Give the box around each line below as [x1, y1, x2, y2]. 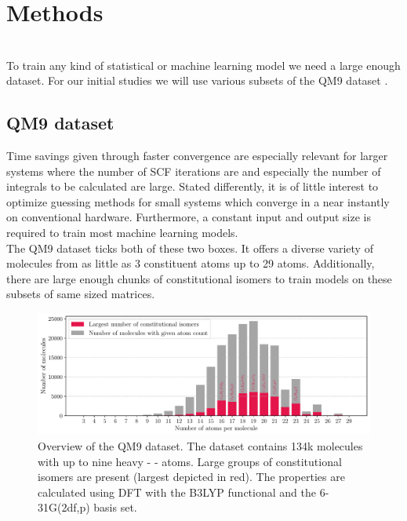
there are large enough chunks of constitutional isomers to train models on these [6, 270, 392, 286]
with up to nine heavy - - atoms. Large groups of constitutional [38, 453, 342, 469]
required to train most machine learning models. [6, 224, 238, 241]
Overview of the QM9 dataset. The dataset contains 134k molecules [38, 437, 363, 454]
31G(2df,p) [38, 499, 90, 516]
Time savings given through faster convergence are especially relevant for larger [6, 148, 388, 164]
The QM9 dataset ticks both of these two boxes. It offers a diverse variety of [6, 239, 373, 256]
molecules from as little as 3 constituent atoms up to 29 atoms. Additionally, [6, 255, 375, 271]
